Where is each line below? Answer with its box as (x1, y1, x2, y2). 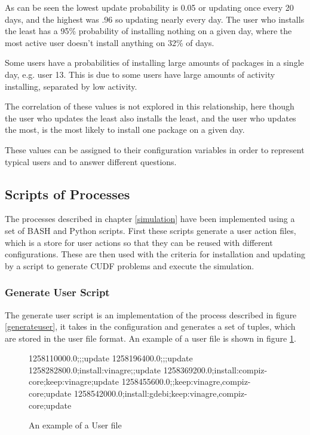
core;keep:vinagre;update (29, 375, 119, 388)
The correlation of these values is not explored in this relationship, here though (5, 100, 294, 112)
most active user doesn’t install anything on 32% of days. (5, 36, 214, 48)
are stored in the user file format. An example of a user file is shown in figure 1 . (5, 331, 296, 344)
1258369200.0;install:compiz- (163, 363, 268, 376)
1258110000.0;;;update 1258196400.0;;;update (29, 352, 193, 364)
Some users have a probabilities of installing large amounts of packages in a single (5, 56, 304, 69)
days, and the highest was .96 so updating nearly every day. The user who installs (5, 13, 305, 25)
